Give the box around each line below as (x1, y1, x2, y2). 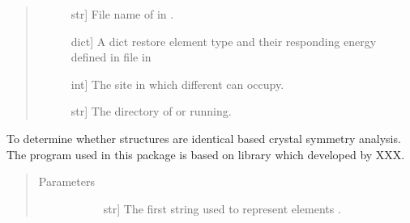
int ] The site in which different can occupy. (70, 75, 284, 92)
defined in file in (70, 48, 152, 65)
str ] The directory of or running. (70, 103, 232, 120)
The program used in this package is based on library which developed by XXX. (6, 145, 405, 162)
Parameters (38, 173, 95, 190)
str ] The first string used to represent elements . (103, 200, 341, 217)
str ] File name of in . (70, 6, 174, 22)
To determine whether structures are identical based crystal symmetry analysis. (6, 129, 401, 146)
